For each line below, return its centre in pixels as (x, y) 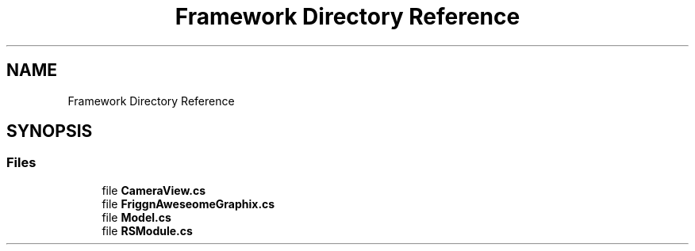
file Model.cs (136, 217)
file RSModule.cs (147, 230)
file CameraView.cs (154, 190)
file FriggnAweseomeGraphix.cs (188, 203)
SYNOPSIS (50, 131)
